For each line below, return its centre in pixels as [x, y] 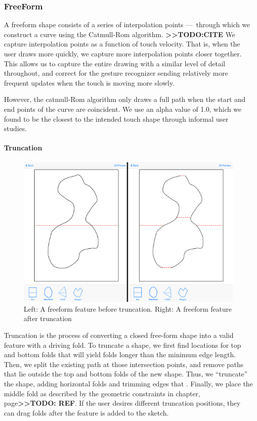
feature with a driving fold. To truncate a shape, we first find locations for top [123, 345]
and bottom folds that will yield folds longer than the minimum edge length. [120, 354]
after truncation [48, 318]
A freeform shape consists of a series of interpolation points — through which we [127, 24]
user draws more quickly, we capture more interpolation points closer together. [123, 53]
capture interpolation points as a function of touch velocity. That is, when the [122, 44]
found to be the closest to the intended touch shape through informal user [116, 118]
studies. [16, 128]
